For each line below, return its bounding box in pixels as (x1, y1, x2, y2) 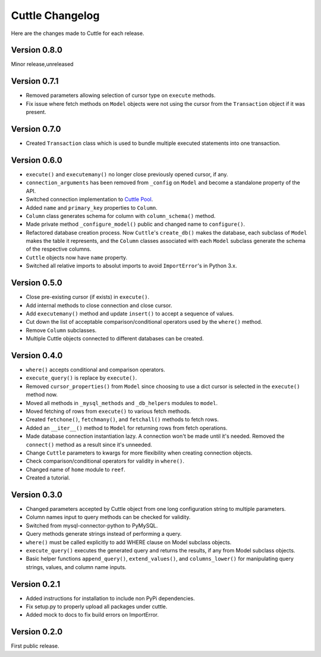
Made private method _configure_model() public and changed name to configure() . (26, 220, 246, 228)
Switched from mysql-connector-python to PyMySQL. (26, 522, 158, 529)
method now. (26, 391, 58, 398)
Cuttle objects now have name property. (26, 254, 128, 261)
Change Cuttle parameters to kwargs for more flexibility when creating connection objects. (26, 449, 253, 456)
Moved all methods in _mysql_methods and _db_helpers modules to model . (26, 399, 218, 406)
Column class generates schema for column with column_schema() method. (26, 212, 216, 219)
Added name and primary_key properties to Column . (26, 204, 158, 211)
